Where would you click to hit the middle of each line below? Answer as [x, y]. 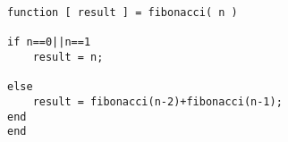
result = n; [68, 57]
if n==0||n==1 [49, 42]
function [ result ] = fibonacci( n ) [123, 13]
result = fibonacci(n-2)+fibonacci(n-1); [157, 101]
